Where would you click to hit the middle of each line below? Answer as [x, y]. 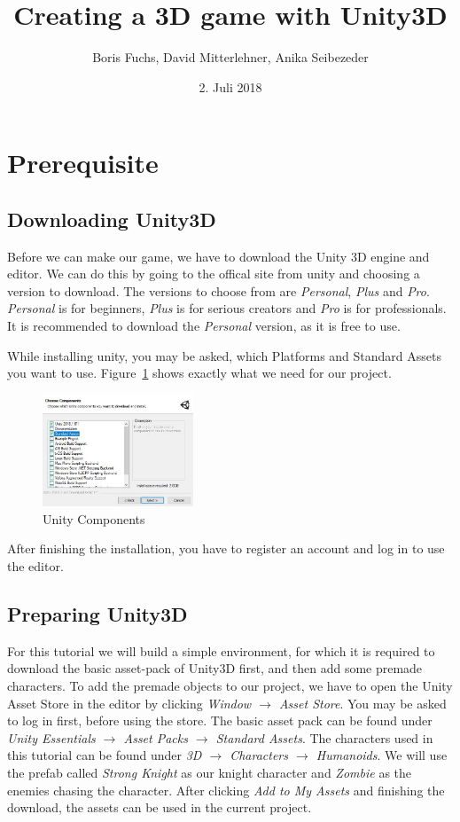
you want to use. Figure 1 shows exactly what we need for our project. [199, 373]
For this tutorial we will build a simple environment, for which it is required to [221, 650]
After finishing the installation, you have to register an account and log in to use [226, 548]
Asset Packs [156, 737]
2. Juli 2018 [230, 86]
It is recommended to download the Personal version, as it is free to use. [204, 326]
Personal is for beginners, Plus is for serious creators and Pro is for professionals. [227, 308]
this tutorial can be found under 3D [105, 755]
